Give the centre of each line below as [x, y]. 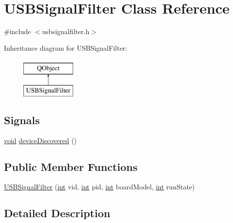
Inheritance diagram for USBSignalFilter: [66, 47]
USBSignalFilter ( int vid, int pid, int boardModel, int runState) [99, 187]
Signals [22, 120]
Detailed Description [57, 213]
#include [18, 31]
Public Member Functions [71, 166]
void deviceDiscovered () [40, 140]
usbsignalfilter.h [66, 31]
